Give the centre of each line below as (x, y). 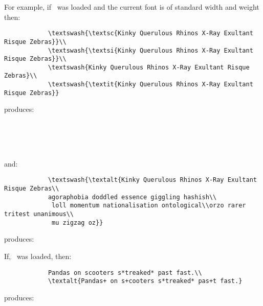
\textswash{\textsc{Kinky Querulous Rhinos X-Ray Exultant (150, 33)
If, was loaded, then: (38, 256)
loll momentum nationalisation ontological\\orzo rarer (149, 206)
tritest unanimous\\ (39, 214)
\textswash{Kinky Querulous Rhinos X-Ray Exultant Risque (149, 67)
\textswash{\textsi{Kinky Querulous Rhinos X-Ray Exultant (150, 50)
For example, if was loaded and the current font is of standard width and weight (132, 7)
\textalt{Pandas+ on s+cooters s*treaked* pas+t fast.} (145, 281)
